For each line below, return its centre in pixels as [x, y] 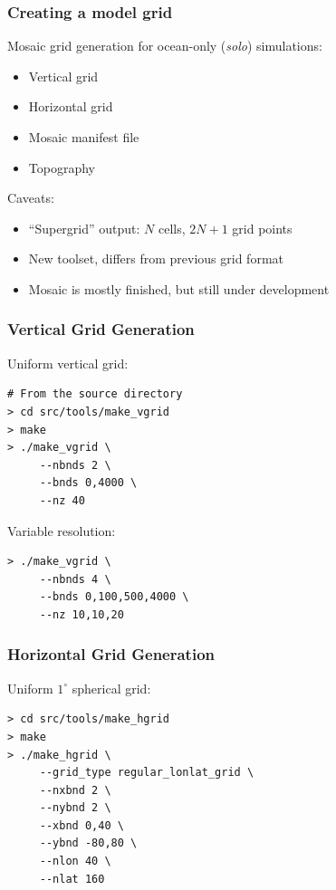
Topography [62, 167]
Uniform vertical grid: [68, 363]
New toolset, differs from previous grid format [156, 258]
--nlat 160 [72, 879]
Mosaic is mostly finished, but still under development [179, 288]
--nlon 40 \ [75, 861]
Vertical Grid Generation [101, 329]
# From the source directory [95, 394]
